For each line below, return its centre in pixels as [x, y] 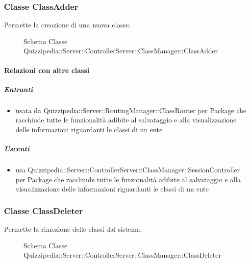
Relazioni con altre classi [47, 70]
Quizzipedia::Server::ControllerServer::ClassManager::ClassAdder [121, 51]
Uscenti [17, 149]
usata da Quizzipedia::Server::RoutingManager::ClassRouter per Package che [131, 110]
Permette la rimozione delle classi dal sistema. [73, 229]
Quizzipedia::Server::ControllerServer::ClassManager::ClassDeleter [122, 255]
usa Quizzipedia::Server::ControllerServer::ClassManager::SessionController [128, 170]
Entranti [19, 89]
